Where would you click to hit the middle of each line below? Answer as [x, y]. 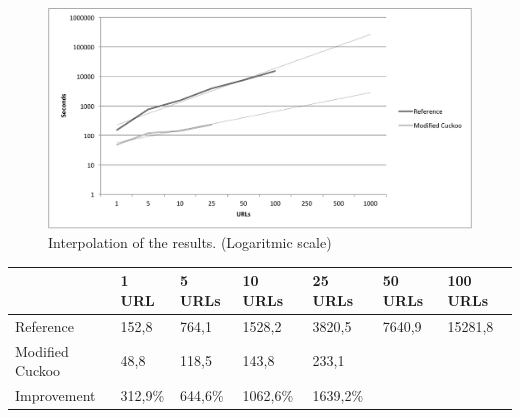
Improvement [55, 395]
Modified [42, 350]
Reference [44, 325]
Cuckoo [38, 370]
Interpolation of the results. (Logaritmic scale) [190, 242]
